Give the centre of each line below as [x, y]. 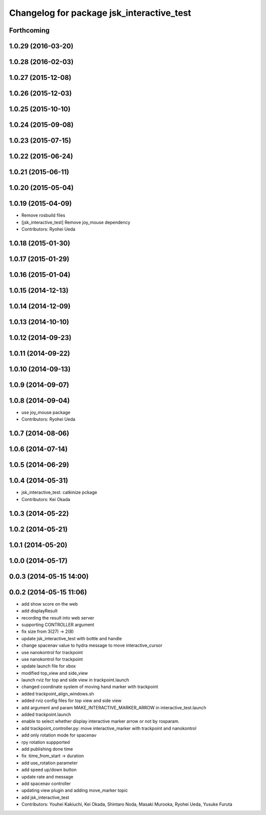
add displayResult [39, 611]
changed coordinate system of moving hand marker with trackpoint [90, 687]
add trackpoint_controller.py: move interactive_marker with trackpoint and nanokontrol [109, 728]
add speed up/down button [49, 770]
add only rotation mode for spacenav [59, 735]
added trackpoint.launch [46, 715]
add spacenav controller [46, 783]
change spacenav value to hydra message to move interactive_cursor [92, 645]
